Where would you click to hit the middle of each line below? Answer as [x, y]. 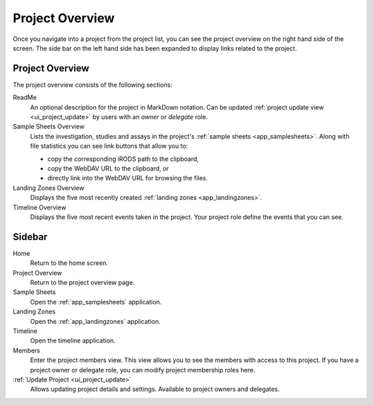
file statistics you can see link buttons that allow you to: [109, 146]
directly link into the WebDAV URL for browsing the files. [127, 178]
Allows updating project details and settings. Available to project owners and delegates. [155, 389]
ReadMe [25, 98]
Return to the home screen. [69, 263]
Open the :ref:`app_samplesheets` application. [96, 302]
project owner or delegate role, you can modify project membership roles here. [143, 370]
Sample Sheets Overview [49, 127]
